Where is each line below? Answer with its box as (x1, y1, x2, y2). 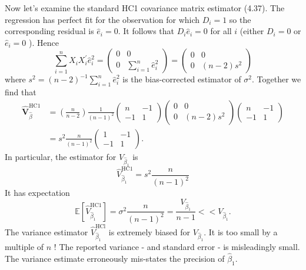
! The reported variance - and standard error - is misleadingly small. (54, 241, 300, 253)
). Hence (29, 36, 59, 48)
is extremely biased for (108, 225, 191, 238)
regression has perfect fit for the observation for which (5, 13, 200, 25)
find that (5, 86, 36, 98)
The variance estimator (5, 225, 88, 238)
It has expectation (5, 186, 70, 199)
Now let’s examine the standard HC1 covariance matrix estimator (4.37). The (5, 2, 285, 14)
